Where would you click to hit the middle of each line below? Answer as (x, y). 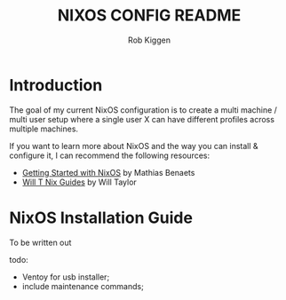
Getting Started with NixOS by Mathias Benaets (108, 172)
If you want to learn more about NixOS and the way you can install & (134, 146)
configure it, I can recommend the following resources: (110, 155)
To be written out (40, 242)
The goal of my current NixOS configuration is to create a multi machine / (143, 110)
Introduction (56, 85)
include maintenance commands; (83, 286)
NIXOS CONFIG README (149, 16)
